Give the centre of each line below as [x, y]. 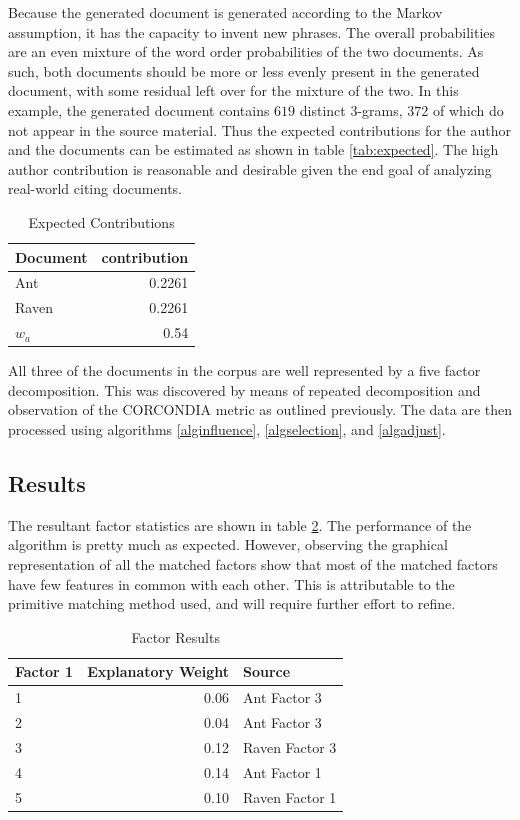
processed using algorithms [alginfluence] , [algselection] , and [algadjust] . [227, 428]
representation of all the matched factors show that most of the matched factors [253, 563]
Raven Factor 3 [290, 746]
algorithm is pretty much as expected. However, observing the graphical [228, 544]
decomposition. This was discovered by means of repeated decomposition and [244, 389]
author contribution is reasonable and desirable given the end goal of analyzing [250, 168]
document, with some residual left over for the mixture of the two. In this [233, 90]
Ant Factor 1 [282, 771]
